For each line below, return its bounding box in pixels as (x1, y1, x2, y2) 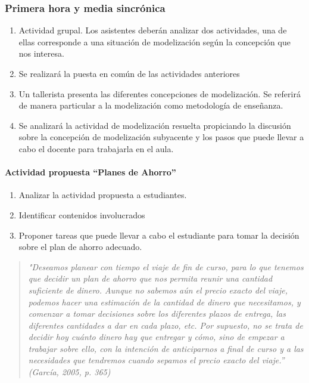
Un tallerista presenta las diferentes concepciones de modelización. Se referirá (18, 87, 301, 100)
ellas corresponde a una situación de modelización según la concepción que (18, 35, 291, 48)
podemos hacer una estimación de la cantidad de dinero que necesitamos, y (28, 295, 301, 308)
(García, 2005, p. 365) (28, 366, 111, 378)
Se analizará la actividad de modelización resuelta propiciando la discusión (18, 119, 291, 131)
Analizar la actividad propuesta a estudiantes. (18, 189, 187, 201)
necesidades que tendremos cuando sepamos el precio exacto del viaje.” (28, 354, 285, 366)
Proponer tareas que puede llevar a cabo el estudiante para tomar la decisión (18, 228, 299, 241)
